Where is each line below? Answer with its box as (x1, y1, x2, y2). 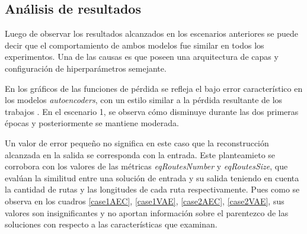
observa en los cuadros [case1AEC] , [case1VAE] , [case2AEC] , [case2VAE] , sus (5, 194, 284, 207)
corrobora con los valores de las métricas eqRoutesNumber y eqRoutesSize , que (5, 160, 288, 172)
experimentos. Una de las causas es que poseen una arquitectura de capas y (5, 50, 279, 63)
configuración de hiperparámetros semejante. (5, 62, 167, 74)
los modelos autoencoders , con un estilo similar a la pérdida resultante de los (5, 94, 283, 106)
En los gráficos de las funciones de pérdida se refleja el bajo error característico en (5, 82, 303, 94)
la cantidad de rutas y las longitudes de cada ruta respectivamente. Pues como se (5, 183, 300, 195)
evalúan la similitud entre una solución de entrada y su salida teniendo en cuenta (5, 171, 299, 184)
